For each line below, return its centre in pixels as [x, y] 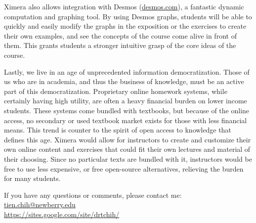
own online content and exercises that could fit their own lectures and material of [127, 149]
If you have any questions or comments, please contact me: [93, 195]
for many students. [32, 178]
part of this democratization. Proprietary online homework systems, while [116, 91]
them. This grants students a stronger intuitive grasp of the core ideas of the [120, 45]
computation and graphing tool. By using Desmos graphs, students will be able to [128, 16]
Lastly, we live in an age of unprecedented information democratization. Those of [127, 71]
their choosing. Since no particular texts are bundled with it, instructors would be [128, 158]
